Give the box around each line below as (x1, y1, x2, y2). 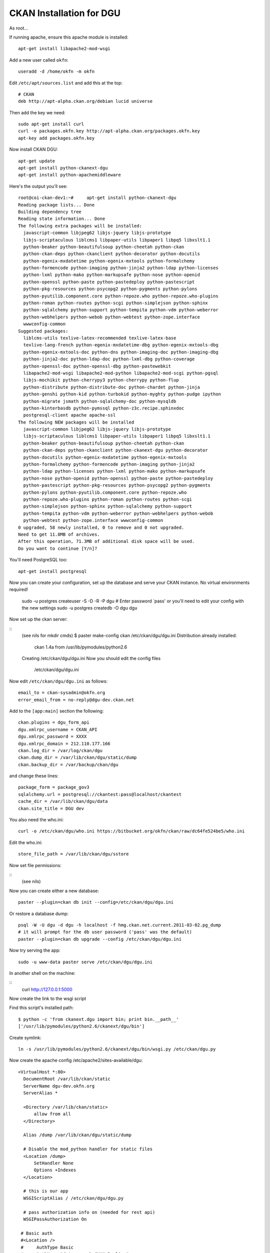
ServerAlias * (23, 1090, 58, 1096)
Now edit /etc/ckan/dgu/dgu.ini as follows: (9, 678, 107, 684)
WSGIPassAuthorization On (23, 1216, 87, 1222)
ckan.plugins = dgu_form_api (18, 720, 89, 725)
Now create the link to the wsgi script (9, 995, 86, 1002)
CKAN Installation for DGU (9, 8, 121, 19)
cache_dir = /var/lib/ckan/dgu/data (18, 798, 108, 804)
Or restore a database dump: (9, 910, 68, 917)
